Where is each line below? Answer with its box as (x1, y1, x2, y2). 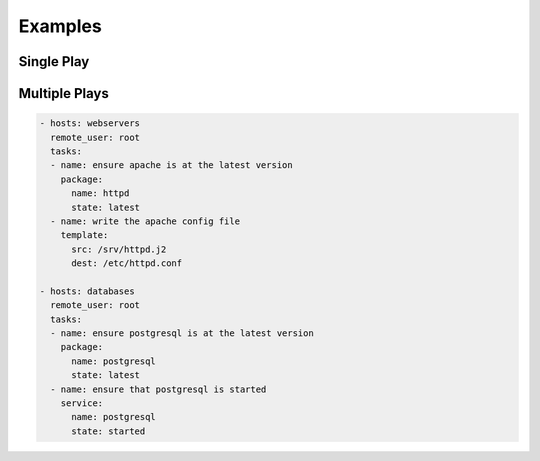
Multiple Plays (18, 85, 109, 102)
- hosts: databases (39, 285, 135, 297)
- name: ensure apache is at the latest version (50, 160, 294, 171)
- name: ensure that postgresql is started (50, 383, 267, 395)
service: (60, 397, 104, 409)
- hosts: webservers (39, 118, 140, 129)
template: (60, 230, 109, 241)
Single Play (18, 53, 90, 70)
